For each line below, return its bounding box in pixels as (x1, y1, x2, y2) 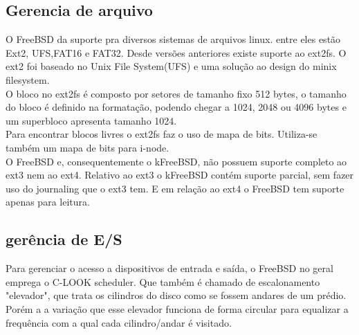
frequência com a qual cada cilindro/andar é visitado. (6, 315, 232, 329)
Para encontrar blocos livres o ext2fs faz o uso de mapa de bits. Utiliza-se (6, 127, 317, 141)
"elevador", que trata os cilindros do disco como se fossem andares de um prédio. (6, 288, 347, 302)
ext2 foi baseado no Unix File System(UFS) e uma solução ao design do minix (6, 59, 337, 73)
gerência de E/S (6, 228, 122, 250)
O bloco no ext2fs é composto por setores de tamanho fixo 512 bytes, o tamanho (6, 86, 347, 100)
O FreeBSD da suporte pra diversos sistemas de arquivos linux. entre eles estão (6, 32, 341, 46)
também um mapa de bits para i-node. (6, 140, 169, 154)
